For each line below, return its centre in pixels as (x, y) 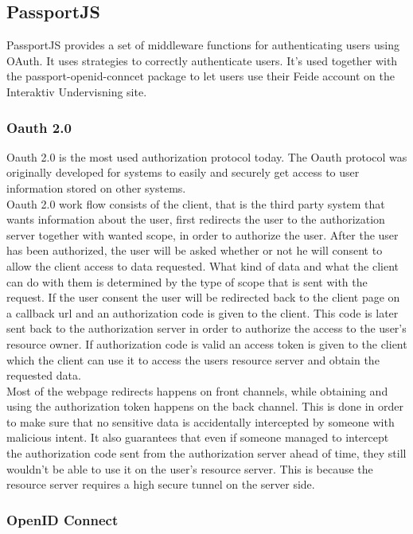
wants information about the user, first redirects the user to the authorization (196, 219)
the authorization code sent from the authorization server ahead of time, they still (206, 453)
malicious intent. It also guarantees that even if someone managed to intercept (198, 437)
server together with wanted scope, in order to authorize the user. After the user (203, 234)
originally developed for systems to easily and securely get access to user (183, 172)
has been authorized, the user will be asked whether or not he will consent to (195, 250)
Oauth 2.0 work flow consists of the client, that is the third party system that (196, 203)
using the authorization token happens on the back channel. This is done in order (205, 406)
